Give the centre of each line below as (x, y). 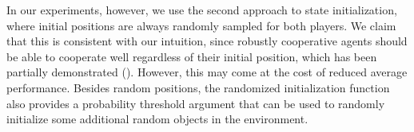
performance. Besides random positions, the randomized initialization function (198, 87)
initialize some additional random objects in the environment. (157, 119)
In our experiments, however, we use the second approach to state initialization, (202, 10)
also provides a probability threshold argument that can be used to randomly (196, 103)
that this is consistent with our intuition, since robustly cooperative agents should (207, 41)
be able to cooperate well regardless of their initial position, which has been (192, 56)
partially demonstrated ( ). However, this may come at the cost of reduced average (207, 72)
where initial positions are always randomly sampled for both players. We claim (201, 25)
